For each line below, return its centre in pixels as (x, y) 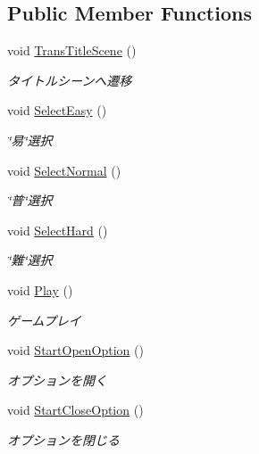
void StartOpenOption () (75, 350)
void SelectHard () (58, 230)
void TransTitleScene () (72, 50)
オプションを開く (57, 380)
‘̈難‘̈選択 (30, 260)
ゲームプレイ (44, 320)
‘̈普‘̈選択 (30, 200)
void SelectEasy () (57, 110)
